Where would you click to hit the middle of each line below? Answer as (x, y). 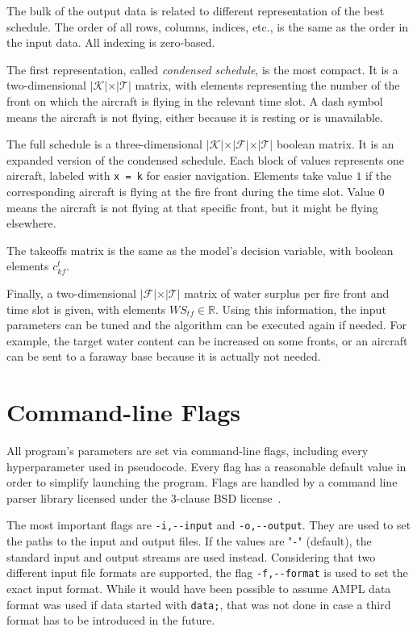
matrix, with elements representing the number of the (267, 85)
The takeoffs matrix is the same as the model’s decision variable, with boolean (200, 250)
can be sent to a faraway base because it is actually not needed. (164, 356)
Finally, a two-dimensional (71, 293)
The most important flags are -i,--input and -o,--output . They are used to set (209, 525)
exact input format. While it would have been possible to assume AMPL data (199, 588)
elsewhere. (31, 223)
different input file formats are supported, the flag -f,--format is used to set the (207, 572)
